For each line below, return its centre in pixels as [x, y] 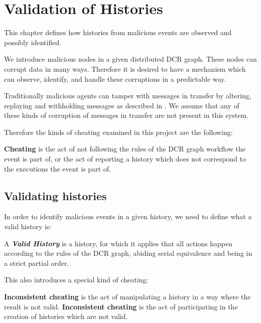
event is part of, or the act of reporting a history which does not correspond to [125, 159]
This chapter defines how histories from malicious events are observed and [118, 32]
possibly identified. [33, 42]
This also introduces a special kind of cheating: [76, 280]
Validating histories [55, 195]
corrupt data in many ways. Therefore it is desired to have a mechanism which [125, 68]
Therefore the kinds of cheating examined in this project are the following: [118, 132]
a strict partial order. [37, 263]
